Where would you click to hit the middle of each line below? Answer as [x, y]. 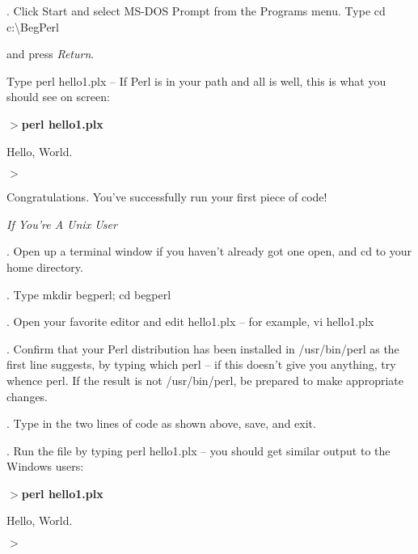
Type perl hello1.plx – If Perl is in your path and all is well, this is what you [196, 80]
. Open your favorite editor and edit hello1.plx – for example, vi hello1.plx [190, 321]
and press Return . [51, 54]
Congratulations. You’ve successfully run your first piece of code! [167, 197]
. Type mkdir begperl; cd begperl [89, 294]
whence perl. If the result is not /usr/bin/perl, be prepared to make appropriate [205, 380]
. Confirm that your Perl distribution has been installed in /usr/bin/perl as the [203, 348]
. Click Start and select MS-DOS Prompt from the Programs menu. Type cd [196, 11]
